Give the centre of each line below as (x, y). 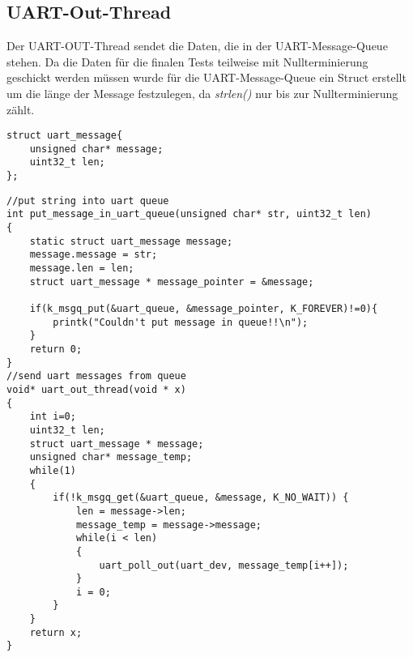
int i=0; (53, 417)
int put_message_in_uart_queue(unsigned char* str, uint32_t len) (189, 214)
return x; (56, 632)
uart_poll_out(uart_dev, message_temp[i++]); (224, 565)
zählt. (21, 109)
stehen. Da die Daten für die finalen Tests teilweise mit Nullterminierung (187, 61)
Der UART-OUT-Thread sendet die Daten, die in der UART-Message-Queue (197, 46)
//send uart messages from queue (96, 376)
